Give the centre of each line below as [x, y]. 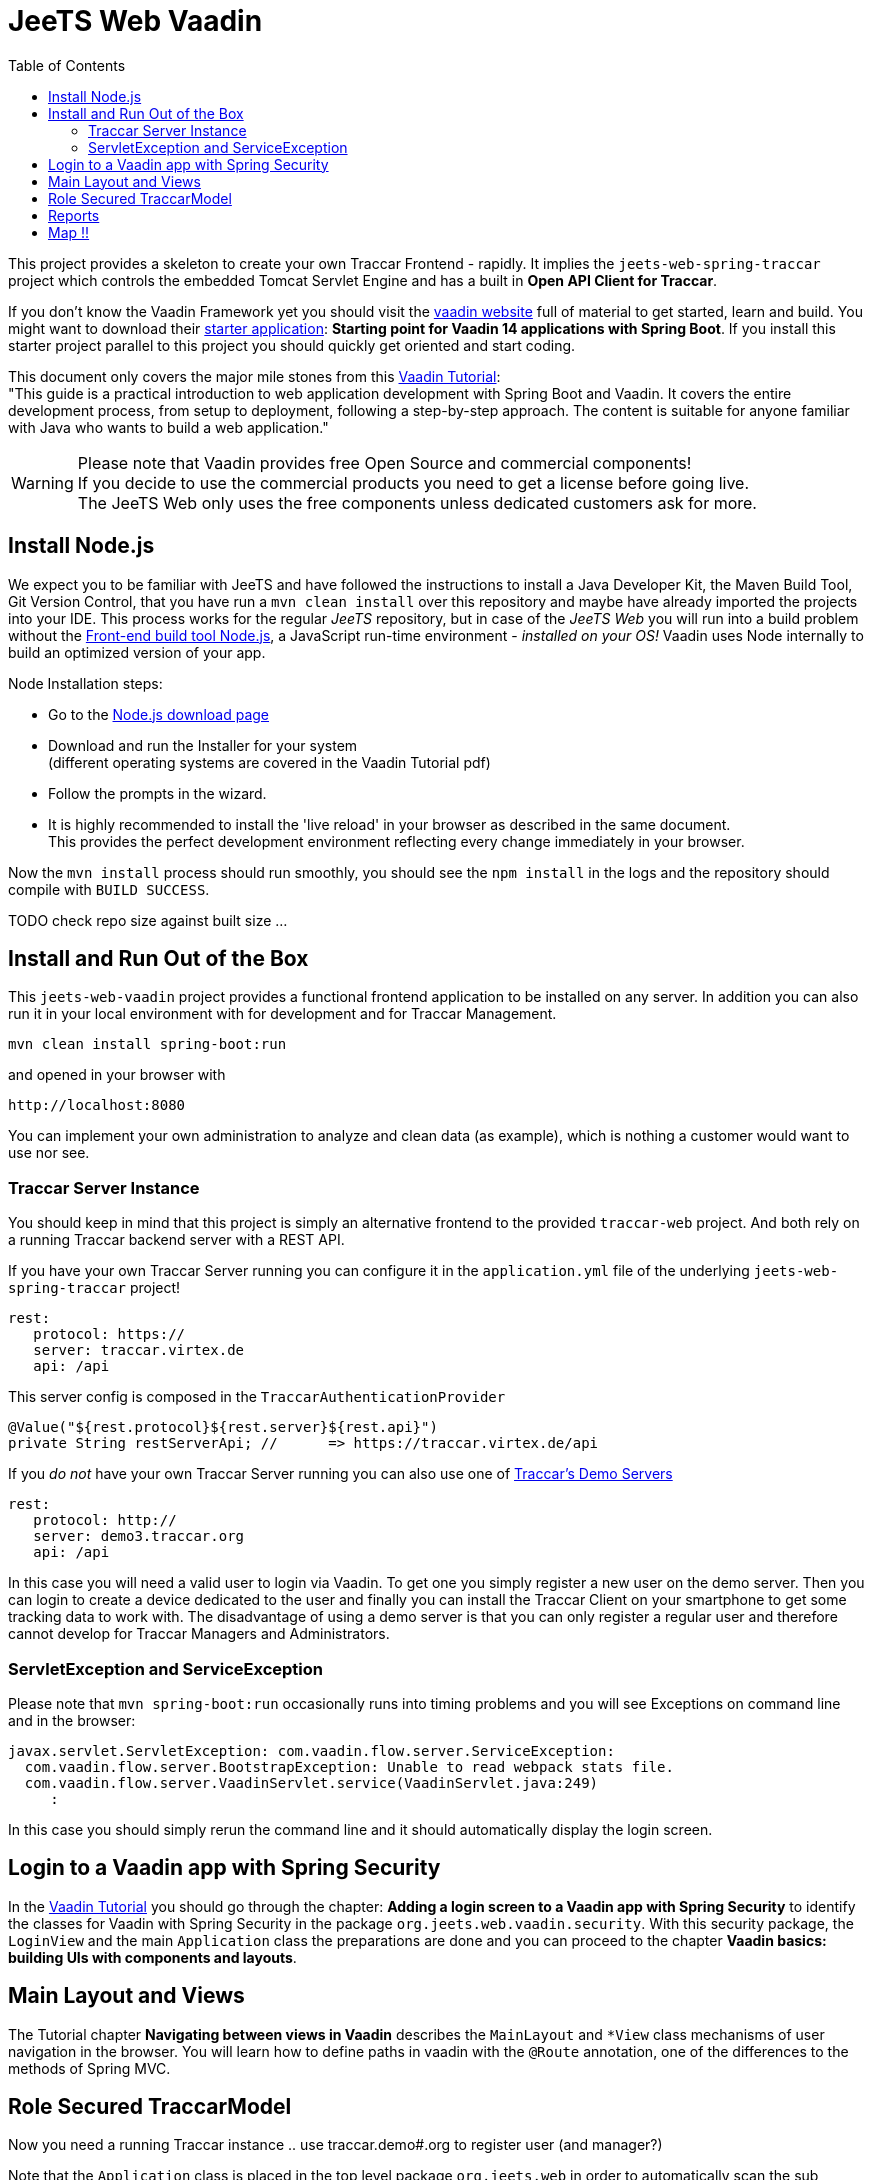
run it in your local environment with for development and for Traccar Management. [282, 1014]
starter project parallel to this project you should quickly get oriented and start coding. [292, 345]
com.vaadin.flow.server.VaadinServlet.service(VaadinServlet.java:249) [311, 1782]
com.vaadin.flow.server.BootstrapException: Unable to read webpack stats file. [349, 1766]
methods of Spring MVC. [89, 2068]
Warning [42, 482]
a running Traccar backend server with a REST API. [176, 1240]
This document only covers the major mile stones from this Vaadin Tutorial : [254, 376]
